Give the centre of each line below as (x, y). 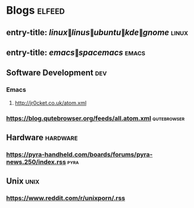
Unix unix (23, 181)
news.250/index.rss (36, 162)
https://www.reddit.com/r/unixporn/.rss (66, 198)
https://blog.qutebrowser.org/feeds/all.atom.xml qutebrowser (96, 118)
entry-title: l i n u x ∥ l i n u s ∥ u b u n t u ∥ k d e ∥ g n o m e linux (97, 32)
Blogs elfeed (36, 10)
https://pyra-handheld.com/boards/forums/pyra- (79, 154)
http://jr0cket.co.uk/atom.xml (51, 103)
